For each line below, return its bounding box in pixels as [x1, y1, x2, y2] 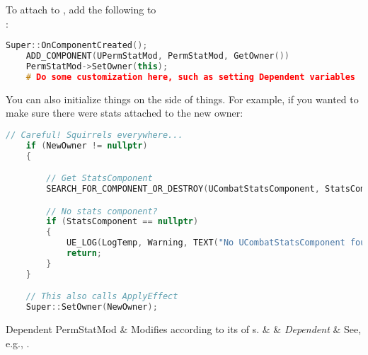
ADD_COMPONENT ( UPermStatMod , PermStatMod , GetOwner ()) [25, 51, 289, 62]
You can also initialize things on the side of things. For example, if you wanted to [6, 91, 359, 106]
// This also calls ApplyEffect [25, 291, 178, 302]
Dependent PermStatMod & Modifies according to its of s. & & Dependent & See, [6, 322, 362, 337]
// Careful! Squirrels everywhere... [6, 129, 183, 140]
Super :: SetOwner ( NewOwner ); [25, 302, 158, 313]
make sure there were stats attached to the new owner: [6, 105, 243, 120]
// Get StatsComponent [46, 173, 153, 184]
